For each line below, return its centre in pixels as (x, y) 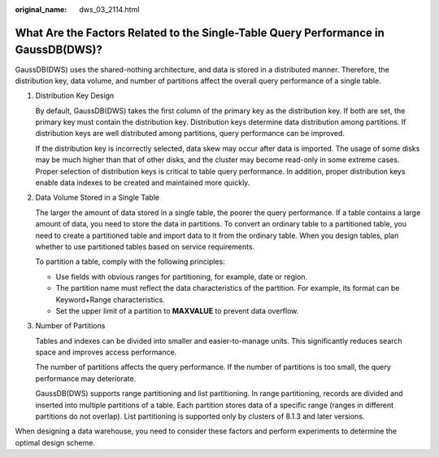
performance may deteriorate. (86, 378)
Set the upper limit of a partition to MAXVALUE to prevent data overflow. (177, 310)
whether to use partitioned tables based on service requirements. (145, 246)
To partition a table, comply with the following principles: (130, 261)
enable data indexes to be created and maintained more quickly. (143, 182)
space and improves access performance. (106, 352)
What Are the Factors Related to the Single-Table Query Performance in (200, 33)
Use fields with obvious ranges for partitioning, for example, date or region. (182, 276)
